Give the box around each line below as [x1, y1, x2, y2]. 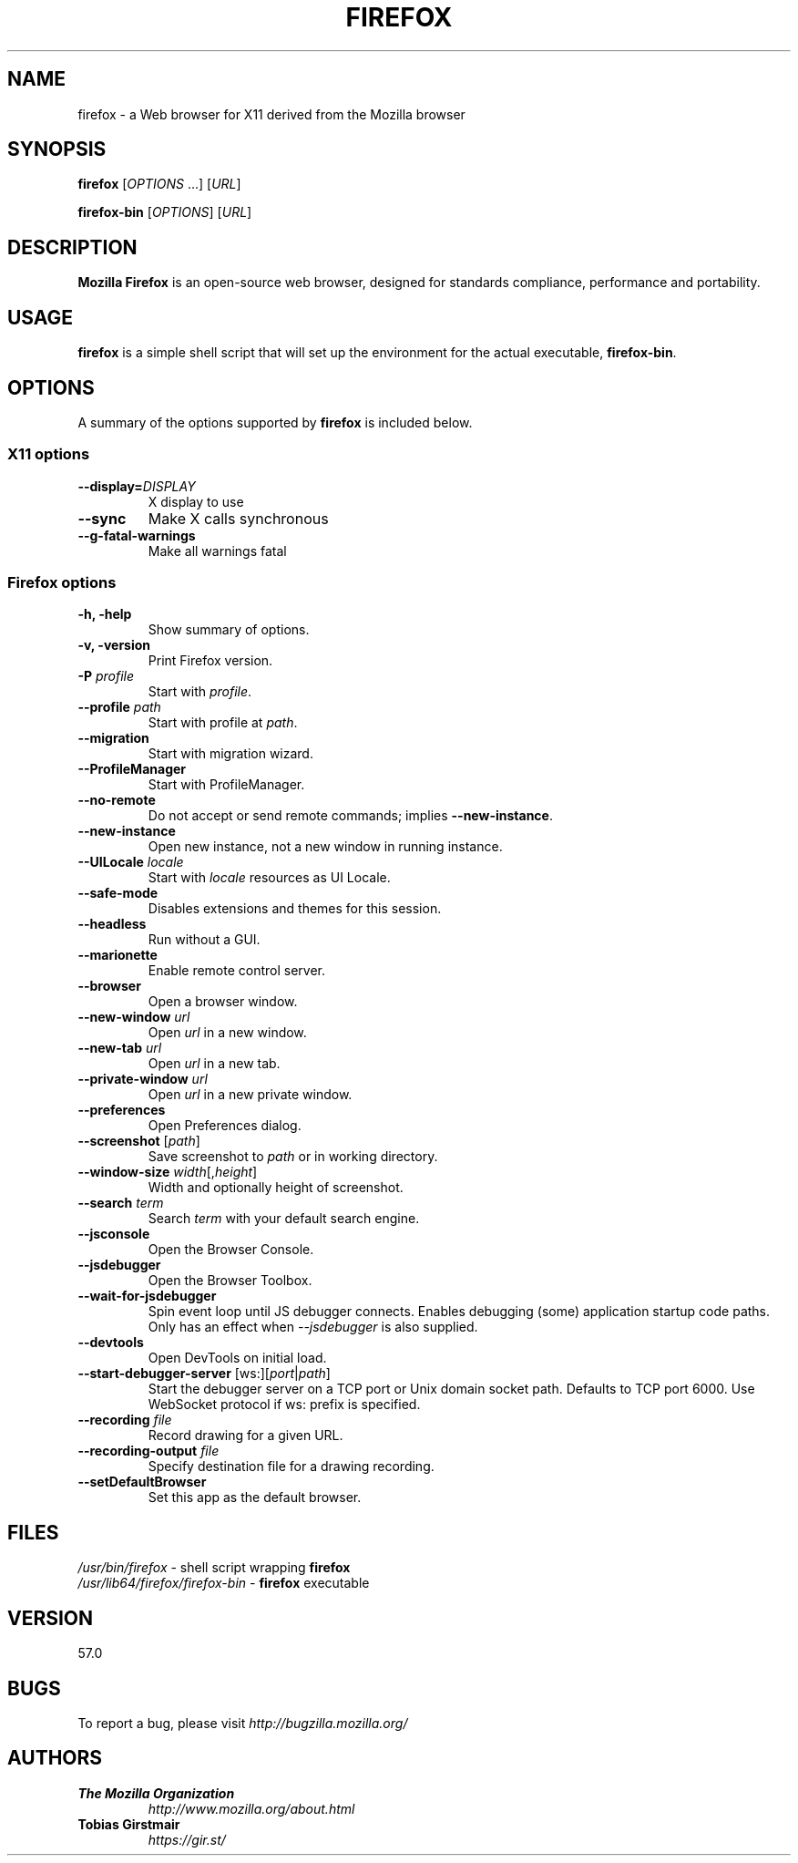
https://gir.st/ [148, 1831, 226, 1848]
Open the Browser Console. [148, 1241, 314, 1258]
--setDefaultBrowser [77, 1474, 207, 1490]
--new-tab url [77, 1040, 162, 1056]
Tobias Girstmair [77, 1816, 180, 1832]
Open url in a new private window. [148, 1086, 353, 1103]
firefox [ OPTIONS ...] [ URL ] [77, 176, 241, 192]
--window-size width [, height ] [77, 1164, 258, 1180]
